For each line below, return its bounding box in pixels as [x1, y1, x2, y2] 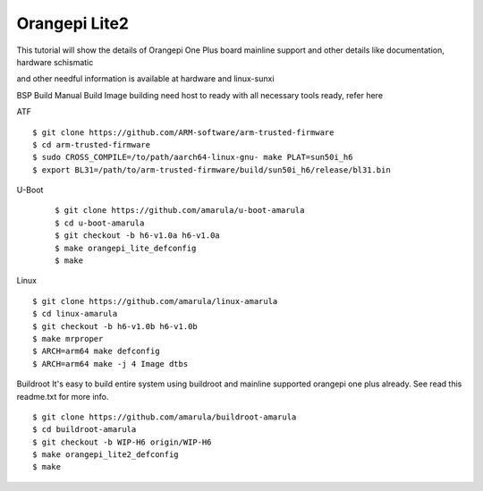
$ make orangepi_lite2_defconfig [32, 450, 179, 460]
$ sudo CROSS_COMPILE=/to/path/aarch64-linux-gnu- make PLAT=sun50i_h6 [32, 152, 353, 163]
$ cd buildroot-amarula [32, 425, 137, 435]
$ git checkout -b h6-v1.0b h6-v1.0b [32, 321, 199, 331]
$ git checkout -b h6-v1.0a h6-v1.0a [55, 231, 221, 241]
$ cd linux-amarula [32, 309, 118, 319]
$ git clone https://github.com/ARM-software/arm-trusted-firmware [32, 127, 335, 138]
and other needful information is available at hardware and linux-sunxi [16, 73, 275, 84]
